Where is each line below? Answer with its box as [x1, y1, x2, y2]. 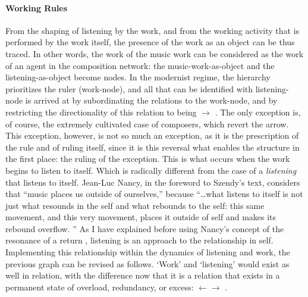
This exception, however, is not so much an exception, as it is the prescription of [5, 129, 299, 142]
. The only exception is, [215, 105, 301, 118]
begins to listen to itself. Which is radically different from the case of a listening [5, 164, 297, 176]
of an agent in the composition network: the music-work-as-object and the [5, 59, 275, 71]
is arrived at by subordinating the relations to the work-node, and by [25, 94, 278, 107]
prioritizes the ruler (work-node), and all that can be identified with [5, 82, 253, 95]
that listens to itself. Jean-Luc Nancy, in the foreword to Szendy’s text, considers [5, 176, 300, 188]
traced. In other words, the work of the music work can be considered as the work [5, 47, 304, 60]
